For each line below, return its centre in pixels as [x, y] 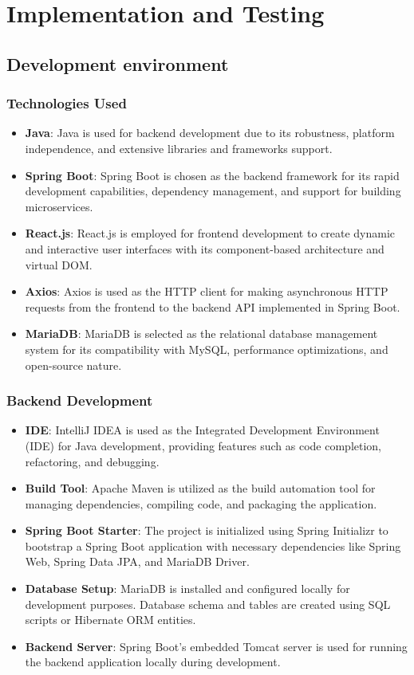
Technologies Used [67, 103]
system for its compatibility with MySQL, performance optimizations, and [207, 349]
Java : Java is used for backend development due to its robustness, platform [210, 133]
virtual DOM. [59, 264]
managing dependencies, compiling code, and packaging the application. [201, 503]
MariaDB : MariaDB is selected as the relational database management [201, 334]
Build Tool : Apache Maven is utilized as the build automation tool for [200, 488]
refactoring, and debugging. [92, 461]
